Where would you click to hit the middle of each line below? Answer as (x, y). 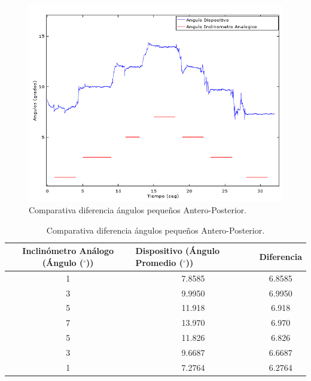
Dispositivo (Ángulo (177, 251)
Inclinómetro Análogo (68, 251)
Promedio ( (159, 262)
